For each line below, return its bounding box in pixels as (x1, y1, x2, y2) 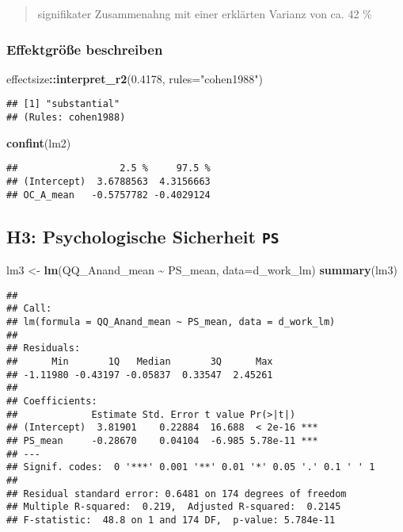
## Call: (6, 303, 52, 315)
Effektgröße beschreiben (6, 39, 163, 59)
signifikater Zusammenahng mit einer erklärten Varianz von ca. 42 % (37, 6, 372, 21)
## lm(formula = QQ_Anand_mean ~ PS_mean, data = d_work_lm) (6, 316, 336, 327)
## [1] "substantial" (6, 98, 120, 110)
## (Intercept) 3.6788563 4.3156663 (6, 175, 211, 187)
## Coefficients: (6, 395, 97, 407)
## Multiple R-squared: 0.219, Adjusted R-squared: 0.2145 (6, 501, 341, 513)
